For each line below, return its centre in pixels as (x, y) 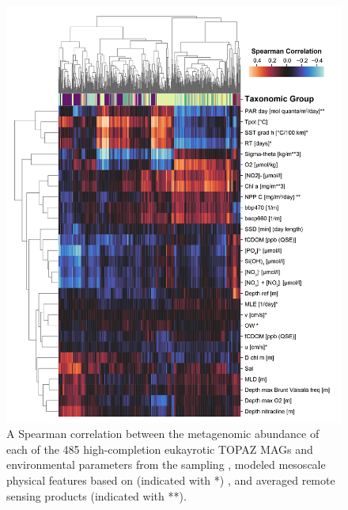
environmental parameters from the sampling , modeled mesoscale (166, 464)
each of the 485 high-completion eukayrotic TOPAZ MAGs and (160, 449)
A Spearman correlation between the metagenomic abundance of (163, 434)
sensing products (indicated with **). (96, 495)
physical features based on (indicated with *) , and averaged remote (171, 480)
